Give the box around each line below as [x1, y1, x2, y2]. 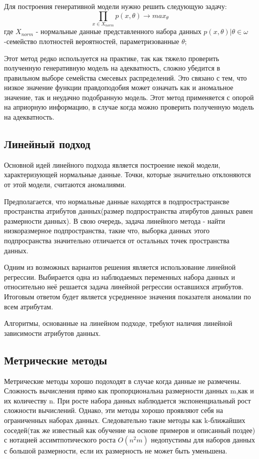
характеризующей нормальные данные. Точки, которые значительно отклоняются [4, 169, 251, 180]
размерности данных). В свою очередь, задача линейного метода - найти [4, 215, 225, 226]
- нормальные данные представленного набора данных [35, 26, 201, 37]
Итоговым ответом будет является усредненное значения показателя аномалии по [4, 291, 251, 301]
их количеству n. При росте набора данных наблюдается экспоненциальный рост [4, 395, 251, 405]
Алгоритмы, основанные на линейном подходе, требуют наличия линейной [4, 318, 232, 328]
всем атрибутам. [4, 301, 53, 311]
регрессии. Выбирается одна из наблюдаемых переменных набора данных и [4, 271, 235, 282]
